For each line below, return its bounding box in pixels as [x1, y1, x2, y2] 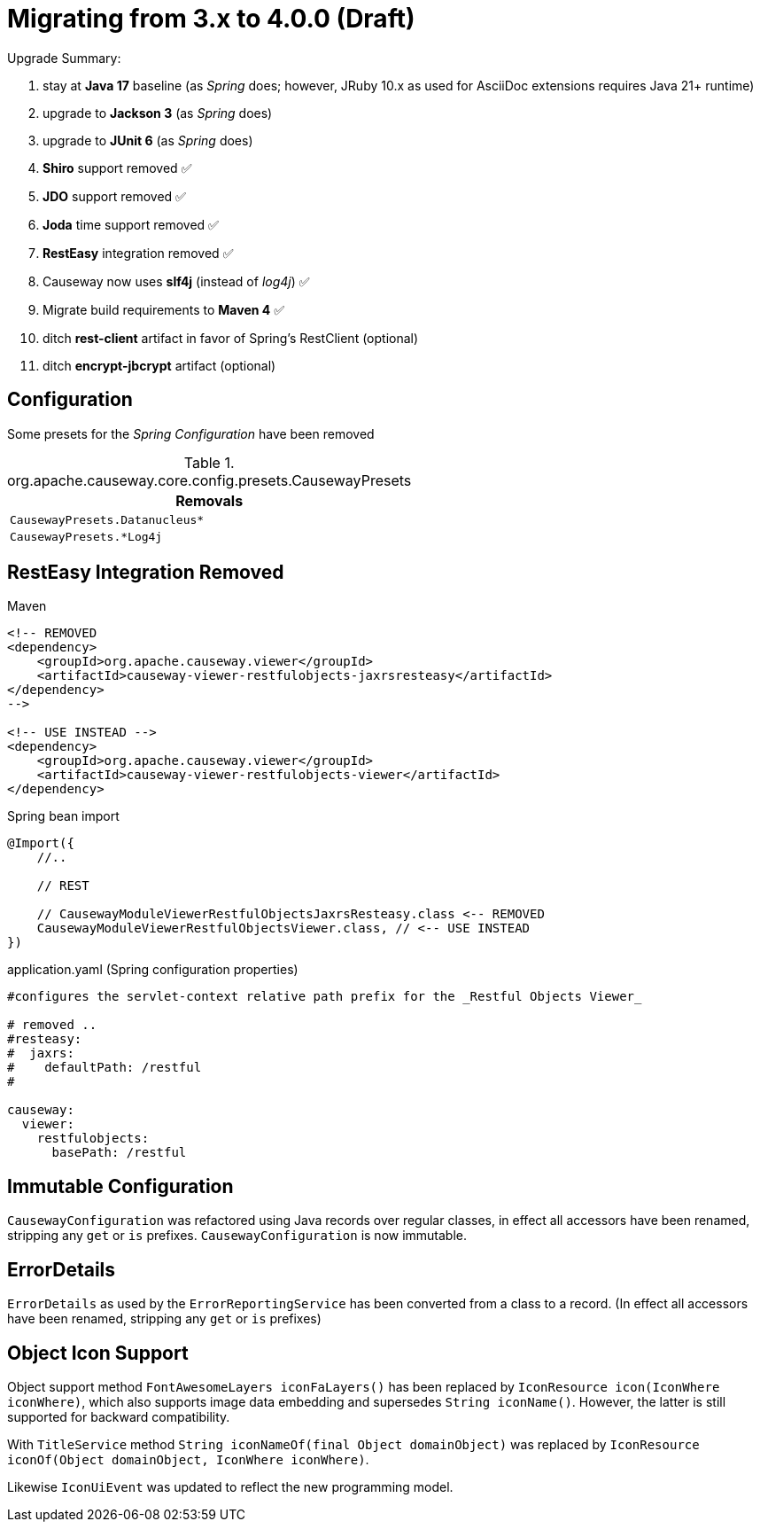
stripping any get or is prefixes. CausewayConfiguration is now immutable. [7, 1228, 468, 1244]
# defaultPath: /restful [7, 1060, 202, 1075]
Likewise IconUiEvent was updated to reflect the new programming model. [7, 1478, 454, 1494]
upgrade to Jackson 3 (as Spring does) [43, 105, 273, 121]
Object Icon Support [7, 1341, 189, 1364]
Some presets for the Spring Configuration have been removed [7, 425, 375, 441]
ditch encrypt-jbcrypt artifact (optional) [43, 357, 276, 373]
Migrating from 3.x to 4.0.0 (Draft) [7, 4, 415, 34]
